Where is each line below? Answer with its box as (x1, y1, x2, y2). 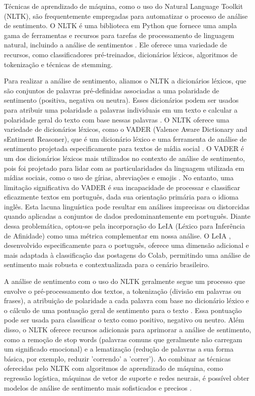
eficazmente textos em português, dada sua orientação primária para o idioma (4, 192, 239, 202)
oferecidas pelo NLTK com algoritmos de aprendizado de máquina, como (4, 363, 223, 373)
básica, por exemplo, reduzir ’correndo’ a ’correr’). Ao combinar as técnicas (4, 353, 231, 363)
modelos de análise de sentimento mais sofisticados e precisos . (4, 382, 192, 393)
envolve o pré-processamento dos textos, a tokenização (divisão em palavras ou (4, 285, 241, 296)
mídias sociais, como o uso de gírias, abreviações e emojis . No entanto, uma (4, 172, 234, 183)
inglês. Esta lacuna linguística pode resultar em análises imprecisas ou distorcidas (4, 201, 250, 211)
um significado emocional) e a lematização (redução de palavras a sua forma (4, 344, 234, 354)
